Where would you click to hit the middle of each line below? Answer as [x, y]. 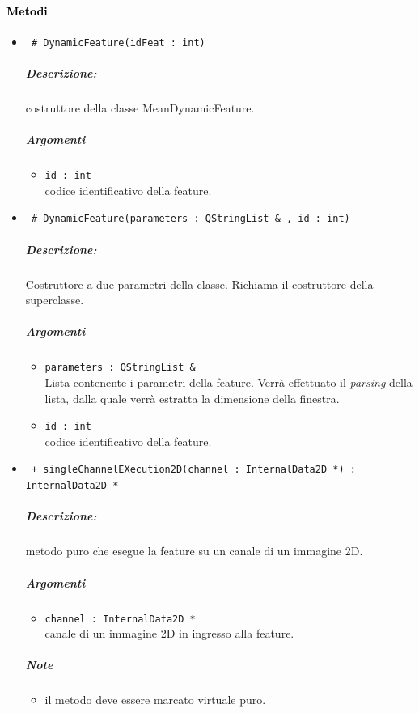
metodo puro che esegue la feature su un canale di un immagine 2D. [194, 551]
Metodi [27, 10]
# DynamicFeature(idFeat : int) [118, 42]
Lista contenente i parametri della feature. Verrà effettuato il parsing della [229, 382]
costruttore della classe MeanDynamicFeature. [140, 108]
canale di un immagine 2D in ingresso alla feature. [169, 633]
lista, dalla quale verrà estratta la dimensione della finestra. [192, 398]
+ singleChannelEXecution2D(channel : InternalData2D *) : [193, 470]
